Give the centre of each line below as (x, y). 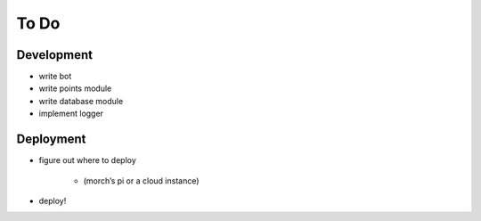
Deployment (51, 139)
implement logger (71, 114)
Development (55, 55)
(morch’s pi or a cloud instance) (141, 180)
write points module (75, 88)
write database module (81, 101)
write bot (55, 77)
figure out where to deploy (88, 160)
